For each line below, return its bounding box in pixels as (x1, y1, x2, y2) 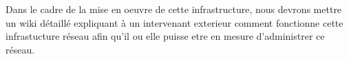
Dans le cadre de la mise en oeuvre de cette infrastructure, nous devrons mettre (6, 2, 342, 16)
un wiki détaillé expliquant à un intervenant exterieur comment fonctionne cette (6, 15, 343, 29)
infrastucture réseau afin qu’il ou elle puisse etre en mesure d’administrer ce (6, 29, 325, 43)
